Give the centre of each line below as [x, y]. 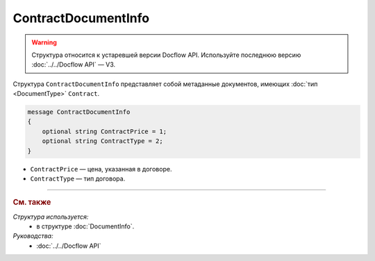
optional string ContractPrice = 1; [104, 131]
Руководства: [33, 236]
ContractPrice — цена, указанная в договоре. [101, 169]
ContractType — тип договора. [78, 179]
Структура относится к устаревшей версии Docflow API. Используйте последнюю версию [166, 55]
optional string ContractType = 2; [102, 141]
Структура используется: [51, 217]
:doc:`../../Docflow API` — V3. [74, 65]
